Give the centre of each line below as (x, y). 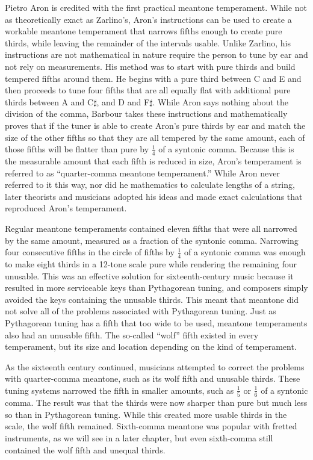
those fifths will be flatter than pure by (77, 149)
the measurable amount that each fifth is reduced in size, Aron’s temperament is (153, 160)
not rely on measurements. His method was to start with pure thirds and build (150, 66)
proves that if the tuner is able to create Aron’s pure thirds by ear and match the (155, 125)
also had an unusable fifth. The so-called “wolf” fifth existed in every (132, 334)
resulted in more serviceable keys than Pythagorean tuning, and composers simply (156, 287)
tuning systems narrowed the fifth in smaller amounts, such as (119, 390)
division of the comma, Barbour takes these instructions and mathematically (146, 113)
